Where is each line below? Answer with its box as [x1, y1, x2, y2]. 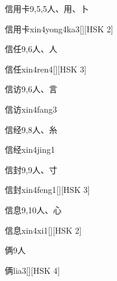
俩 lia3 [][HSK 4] [5, 264, 60, 276]
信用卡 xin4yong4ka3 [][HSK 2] [5, 22, 113, 35]
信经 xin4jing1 [5, 143, 56, 156]
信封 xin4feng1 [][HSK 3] [5, 183, 90, 196]
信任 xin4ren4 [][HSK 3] [5, 62, 87, 75]
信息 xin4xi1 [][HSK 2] [5, 223, 82, 236]
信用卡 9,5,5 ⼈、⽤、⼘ [5, 2, 89, 14]
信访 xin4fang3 [5, 102, 57, 115]
